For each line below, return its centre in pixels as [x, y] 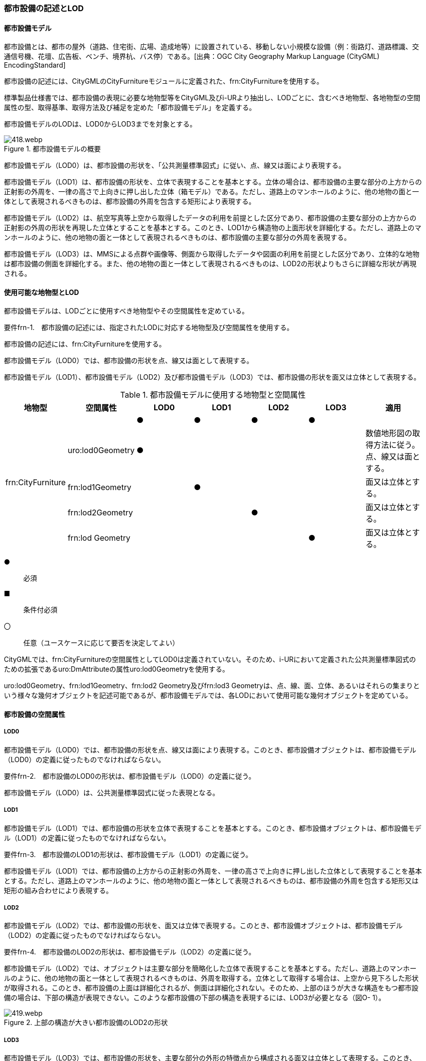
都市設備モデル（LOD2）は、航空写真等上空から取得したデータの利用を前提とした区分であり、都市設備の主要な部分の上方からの [210, 218]
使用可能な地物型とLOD [42, 292]
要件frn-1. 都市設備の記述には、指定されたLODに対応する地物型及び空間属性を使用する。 [149, 328]
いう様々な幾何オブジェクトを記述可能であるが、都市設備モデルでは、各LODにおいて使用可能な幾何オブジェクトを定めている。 [208, 695]
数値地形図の [389, 433]
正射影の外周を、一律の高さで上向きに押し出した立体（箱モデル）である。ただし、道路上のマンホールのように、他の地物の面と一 [212, 192]
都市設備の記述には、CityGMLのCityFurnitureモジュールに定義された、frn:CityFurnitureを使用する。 [164, 81]
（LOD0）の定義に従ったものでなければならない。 [85, 759]
